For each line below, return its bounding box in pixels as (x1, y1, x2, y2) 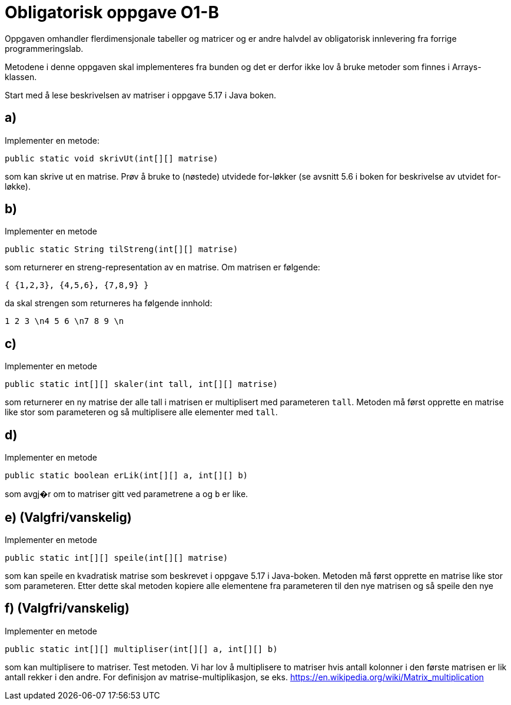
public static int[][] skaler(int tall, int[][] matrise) (5, 379, 278, 389)
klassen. (5, 71, 37, 82)
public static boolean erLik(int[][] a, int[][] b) (5, 471, 248, 481)
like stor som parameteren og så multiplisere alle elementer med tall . (5, 407, 278, 418)
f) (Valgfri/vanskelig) (5, 601, 130, 616)
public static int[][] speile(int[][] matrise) (5, 552, 228, 562)
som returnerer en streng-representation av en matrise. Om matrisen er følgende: (5, 262, 320, 273)
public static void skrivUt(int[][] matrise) (5, 153, 218, 163)
